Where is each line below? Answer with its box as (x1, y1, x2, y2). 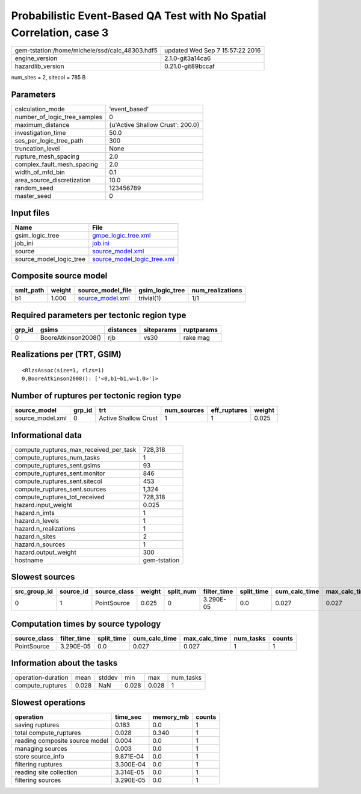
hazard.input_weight (14, 500, 72, 509)
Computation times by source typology (11, 618, 161, 629)
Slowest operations (11, 697, 85, 707)
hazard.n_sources (14, 540, 66, 549)
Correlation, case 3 (11, 26, 109, 39)
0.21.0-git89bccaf (164, 62, 215, 70)
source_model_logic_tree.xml (92, 254, 174, 263)
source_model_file (78, 286, 132, 295)
